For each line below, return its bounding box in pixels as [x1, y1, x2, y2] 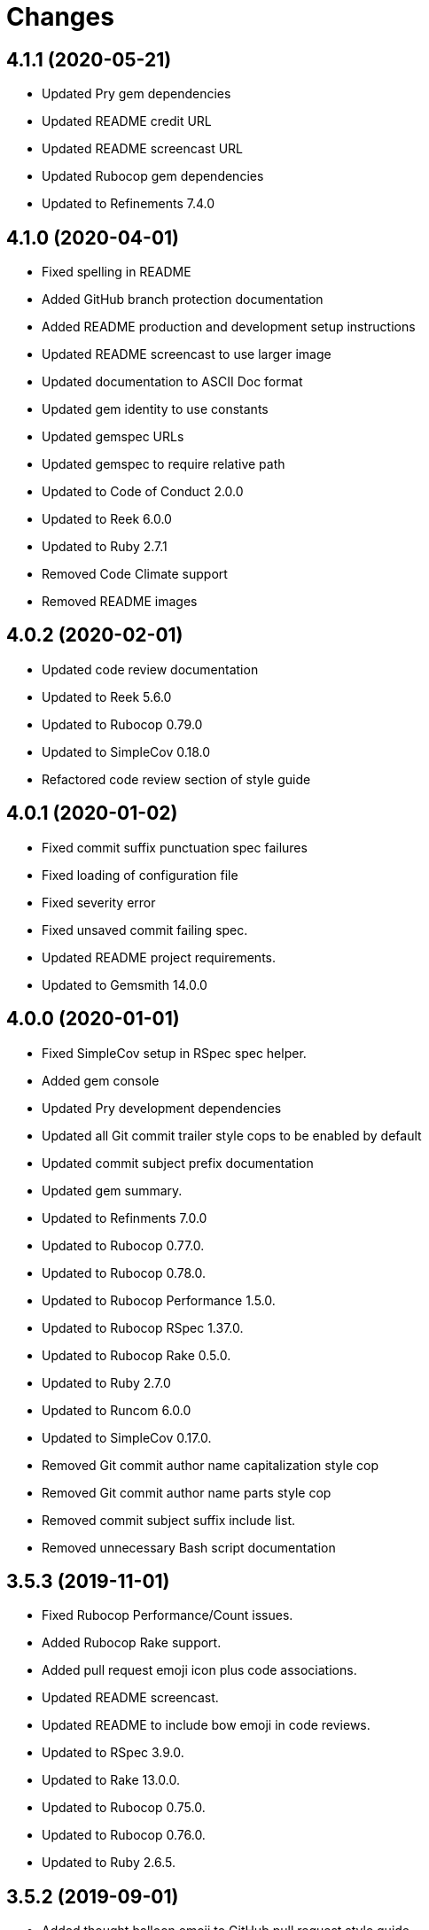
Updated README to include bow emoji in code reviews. [42, 1717, 370, 1733]
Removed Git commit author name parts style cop [42, 1484, 331, 1500]
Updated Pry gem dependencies [42, 86, 231, 102]
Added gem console [42, 1072, 160, 1088]
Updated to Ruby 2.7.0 [42, 1374, 171, 1390]
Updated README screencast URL [42, 141, 243, 157]
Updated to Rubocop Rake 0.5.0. [42, 1347, 231, 1363]
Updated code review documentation [42, 661, 259, 677]
